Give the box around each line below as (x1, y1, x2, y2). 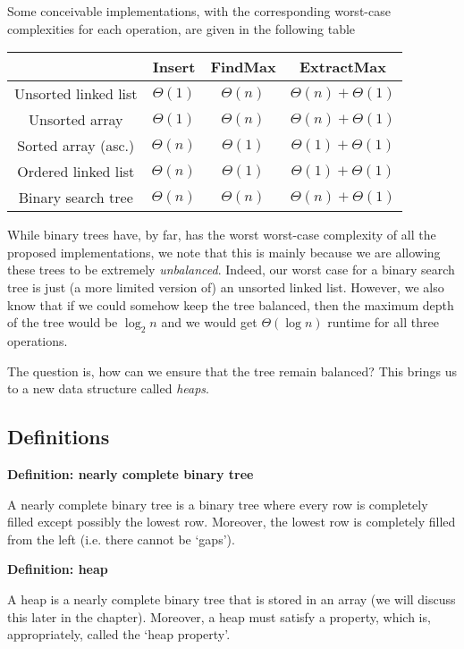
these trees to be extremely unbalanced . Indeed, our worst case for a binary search (7, 260, 455, 279)
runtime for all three (327, 313, 439, 332)
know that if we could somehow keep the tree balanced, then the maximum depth (7, 295, 454, 314)
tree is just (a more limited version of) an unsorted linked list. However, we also (7, 277, 444, 296)
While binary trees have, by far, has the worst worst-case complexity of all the (7, 225, 436, 244)
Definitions (7, 423, 110, 451)
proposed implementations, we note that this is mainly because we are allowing (7, 242, 441, 261)
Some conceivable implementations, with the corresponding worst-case (7, 2, 391, 20)
